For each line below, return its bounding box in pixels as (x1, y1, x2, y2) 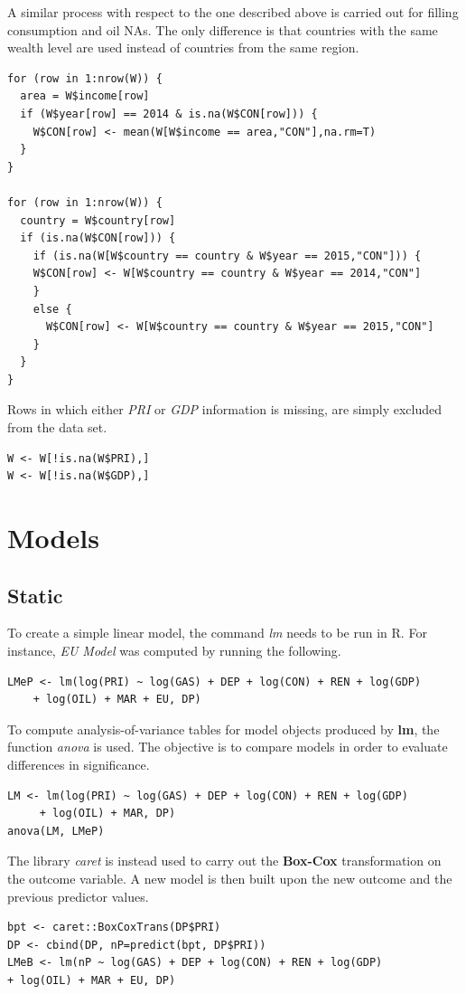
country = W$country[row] (20, 213, 176, 227)
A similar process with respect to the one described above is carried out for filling (7, 3, 459, 21)
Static (7, 581, 63, 609)
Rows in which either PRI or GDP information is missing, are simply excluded (7, 400, 443, 419)
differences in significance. (7, 754, 150, 773)
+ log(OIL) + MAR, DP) (39, 807, 176, 820)
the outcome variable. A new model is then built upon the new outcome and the (7, 868, 452, 887)
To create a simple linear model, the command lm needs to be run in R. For (7, 623, 427, 642)
